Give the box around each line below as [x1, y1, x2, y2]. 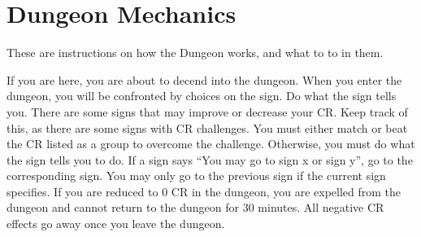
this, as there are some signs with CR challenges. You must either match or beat [7, 119, 408, 136]
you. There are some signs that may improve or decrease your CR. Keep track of [7, 103, 408, 120]
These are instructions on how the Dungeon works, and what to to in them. [7, 44, 384, 61]
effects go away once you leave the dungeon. [7, 215, 225, 232]
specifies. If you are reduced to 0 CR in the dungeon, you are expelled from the [7, 182, 401, 200]
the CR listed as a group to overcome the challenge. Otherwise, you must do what [7, 135, 415, 152]
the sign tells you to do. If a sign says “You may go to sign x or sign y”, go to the [7, 151, 413, 168]
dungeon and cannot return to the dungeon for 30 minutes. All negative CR [7, 199, 384, 216]
